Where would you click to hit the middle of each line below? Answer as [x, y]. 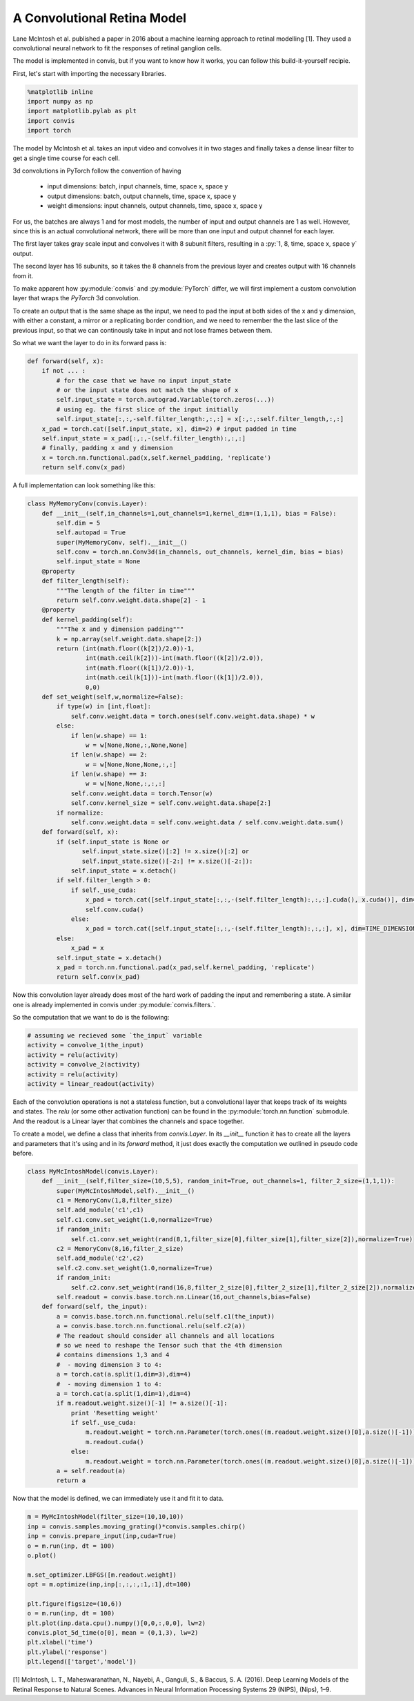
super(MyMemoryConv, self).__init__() [122, 542]
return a [71, 1480]
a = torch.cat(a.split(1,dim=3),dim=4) [124, 1374]
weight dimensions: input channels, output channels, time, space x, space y [155, 206]
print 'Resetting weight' [115, 1413]
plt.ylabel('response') [68, 1652]
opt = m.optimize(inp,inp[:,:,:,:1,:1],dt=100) [109, 1585]
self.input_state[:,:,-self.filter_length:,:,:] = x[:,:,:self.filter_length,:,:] [200, 419]
